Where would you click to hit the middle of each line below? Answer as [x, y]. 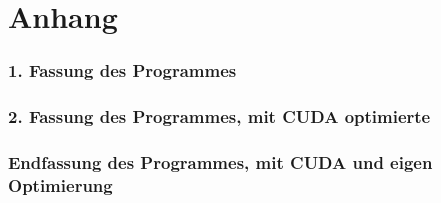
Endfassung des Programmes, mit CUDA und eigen [220, 161]
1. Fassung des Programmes [122, 70]
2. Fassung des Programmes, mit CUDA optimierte [219, 116]
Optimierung [60, 184]
